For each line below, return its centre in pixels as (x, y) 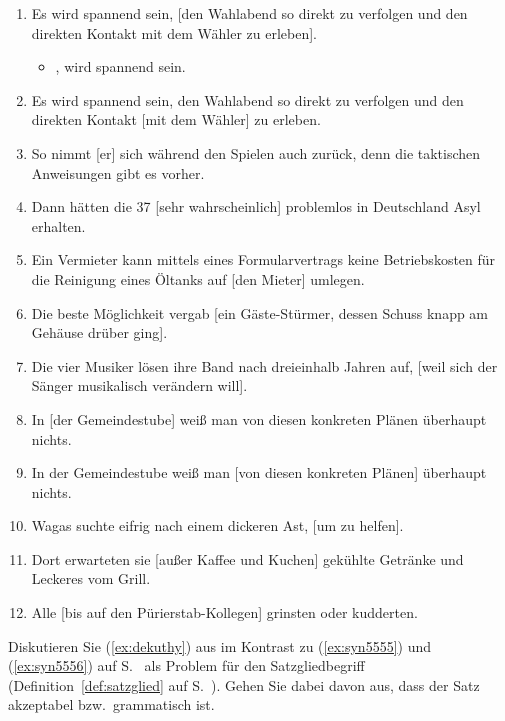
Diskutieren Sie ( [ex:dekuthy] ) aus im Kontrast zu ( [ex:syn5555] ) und (219, 645)
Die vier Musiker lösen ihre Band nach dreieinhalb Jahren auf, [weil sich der (264, 365)
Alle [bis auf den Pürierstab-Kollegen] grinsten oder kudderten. (224, 612)
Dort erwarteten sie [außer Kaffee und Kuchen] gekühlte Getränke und (247, 558)
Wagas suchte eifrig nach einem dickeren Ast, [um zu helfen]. (217, 525)
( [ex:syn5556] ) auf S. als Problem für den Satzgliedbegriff (186, 665)
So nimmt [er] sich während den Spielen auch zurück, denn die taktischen (256, 152)
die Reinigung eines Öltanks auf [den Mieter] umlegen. (198, 278)
